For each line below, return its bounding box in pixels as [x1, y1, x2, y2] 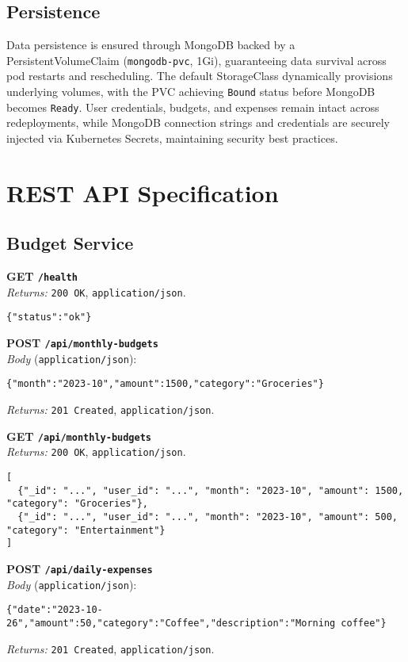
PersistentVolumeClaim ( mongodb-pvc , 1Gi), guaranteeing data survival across [6, 52, 387, 68]
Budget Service [6, 231, 134, 255]
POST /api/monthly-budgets [6, 335, 158, 351]
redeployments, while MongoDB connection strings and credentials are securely [6, 114, 390, 131]
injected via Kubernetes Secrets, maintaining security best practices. [6, 129, 338, 146]
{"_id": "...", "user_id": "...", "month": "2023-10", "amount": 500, [17, 511, 398, 522]
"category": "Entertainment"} [6, 524, 166, 536]
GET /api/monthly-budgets [6, 427, 151, 444]
